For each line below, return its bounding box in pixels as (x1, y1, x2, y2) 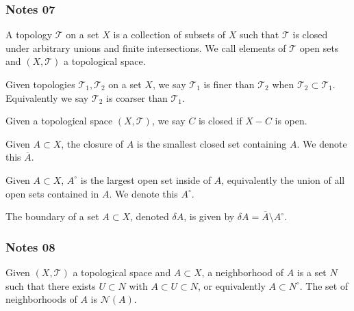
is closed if (198, 113, 242, 128)
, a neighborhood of (201, 265, 284, 279)
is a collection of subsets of (113, 27, 226, 42)
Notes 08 (5, 238, 55, 255)
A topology (5, 27, 53, 42)
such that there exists (5, 278, 96, 293)
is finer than (203, 77, 255, 91)
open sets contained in (5, 186, 99, 200)
